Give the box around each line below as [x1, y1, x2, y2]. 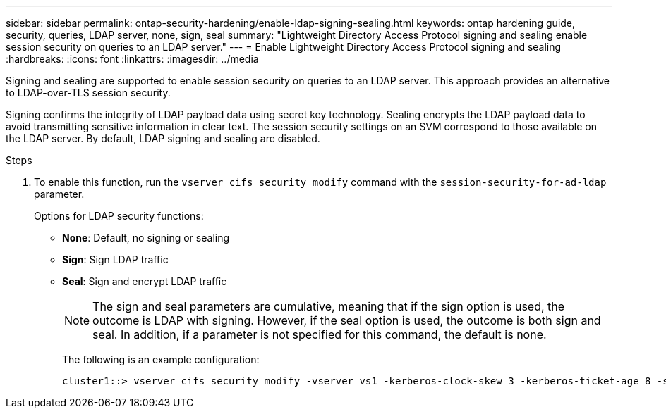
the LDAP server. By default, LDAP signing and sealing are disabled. [6, 132, 320, 144]
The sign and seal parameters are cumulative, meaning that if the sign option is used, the [92, 299, 565, 313]
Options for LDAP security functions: [34, 210, 204, 222]
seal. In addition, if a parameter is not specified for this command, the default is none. [92, 327, 547, 341]
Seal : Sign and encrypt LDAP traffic [62, 275, 227, 287]
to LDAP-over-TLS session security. [6, 87, 171, 99]
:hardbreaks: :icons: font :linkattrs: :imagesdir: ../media [6, 53, 259, 65]
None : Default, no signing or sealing [62, 232, 230, 244]
